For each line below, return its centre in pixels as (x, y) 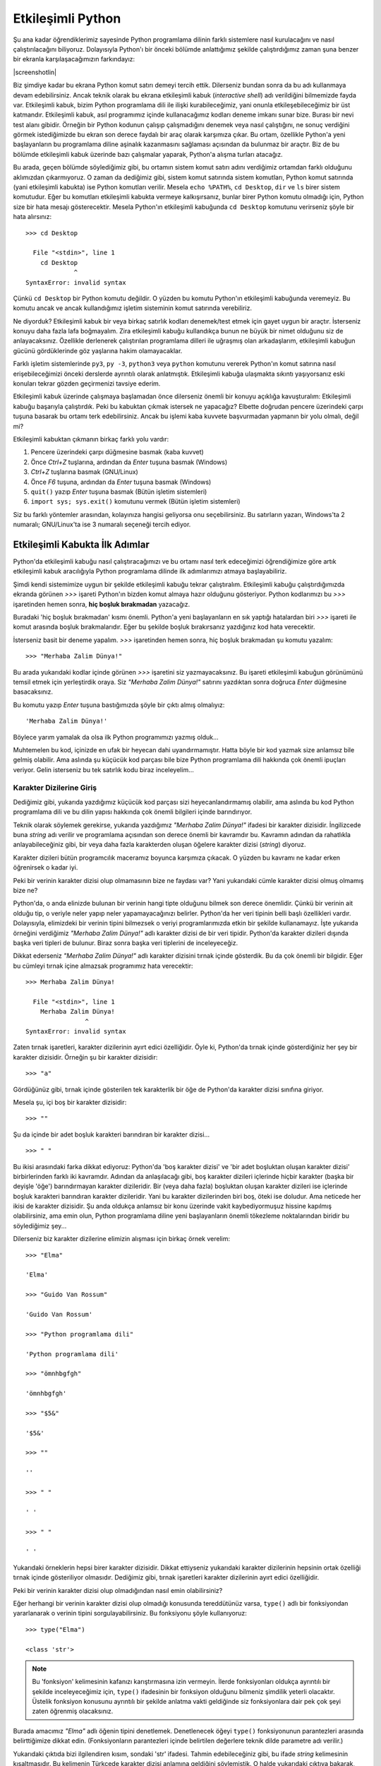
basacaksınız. (33, 692)
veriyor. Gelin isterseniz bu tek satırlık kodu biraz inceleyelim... (103, 769)
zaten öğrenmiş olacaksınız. (73, 1711)
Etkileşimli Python (67, 18)
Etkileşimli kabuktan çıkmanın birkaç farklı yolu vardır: (91, 439)
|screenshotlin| (35, 72)
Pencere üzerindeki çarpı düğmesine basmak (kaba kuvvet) (117, 452)
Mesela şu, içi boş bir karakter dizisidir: (70, 1102)
